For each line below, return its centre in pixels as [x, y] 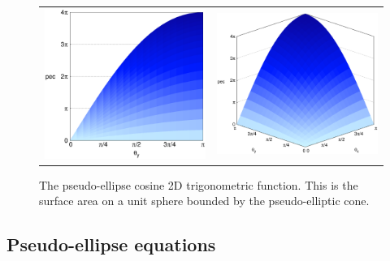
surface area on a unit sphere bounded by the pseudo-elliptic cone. [204, 201]
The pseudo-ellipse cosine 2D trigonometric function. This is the [199, 184]
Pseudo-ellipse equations [111, 244]
